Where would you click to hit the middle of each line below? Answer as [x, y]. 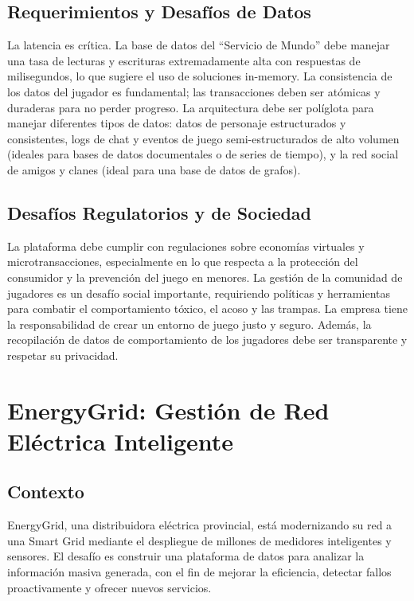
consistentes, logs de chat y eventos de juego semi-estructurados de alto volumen [203, 138]
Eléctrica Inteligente [121, 441]
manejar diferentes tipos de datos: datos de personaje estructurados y [177, 123]
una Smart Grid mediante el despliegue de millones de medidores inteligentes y [199, 540]
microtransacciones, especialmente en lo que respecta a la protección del [183, 261]
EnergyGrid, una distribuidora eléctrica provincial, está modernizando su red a [200, 525]
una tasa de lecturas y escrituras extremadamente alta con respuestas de [184, 60]
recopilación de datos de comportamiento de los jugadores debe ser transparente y [207, 340]
